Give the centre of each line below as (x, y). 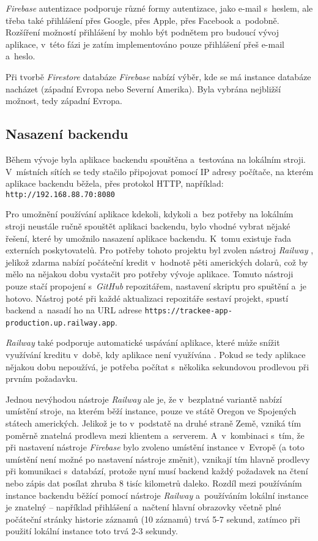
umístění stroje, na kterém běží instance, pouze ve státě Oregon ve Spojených (151, 411)
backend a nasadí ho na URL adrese (74, 310)
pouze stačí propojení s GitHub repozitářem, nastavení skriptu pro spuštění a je (156, 285)
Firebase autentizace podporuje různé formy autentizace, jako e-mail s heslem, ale (159, 8)
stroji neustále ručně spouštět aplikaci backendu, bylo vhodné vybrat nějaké (148, 226)
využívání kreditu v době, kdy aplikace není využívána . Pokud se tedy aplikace (156, 355)
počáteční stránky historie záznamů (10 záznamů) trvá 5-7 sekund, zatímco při (153, 519)
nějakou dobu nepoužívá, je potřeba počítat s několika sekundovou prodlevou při (157, 366)
